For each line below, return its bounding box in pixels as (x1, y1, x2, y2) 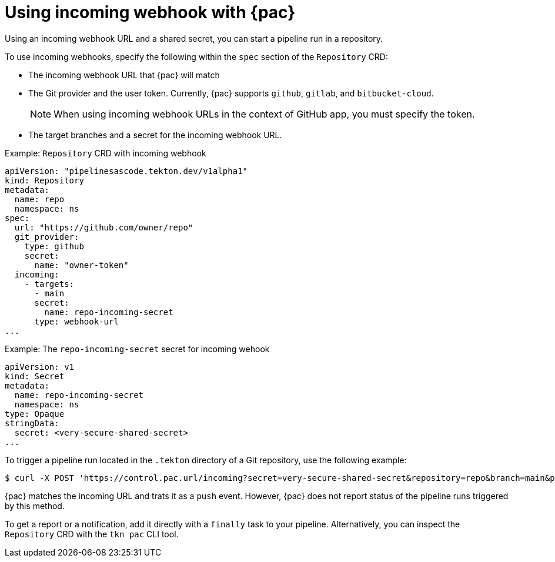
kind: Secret (5, 371, 65, 381)
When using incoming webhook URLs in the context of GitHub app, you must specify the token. (54, 108, 475, 120)
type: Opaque (5, 409, 65, 419)
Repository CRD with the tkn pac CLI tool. (5, 528, 179, 539)
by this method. (5, 500, 65, 511)
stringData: (5, 418, 59, 428)
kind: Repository (5, 175, 84, 185)
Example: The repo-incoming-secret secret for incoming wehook (5, 343, 270, 354)
